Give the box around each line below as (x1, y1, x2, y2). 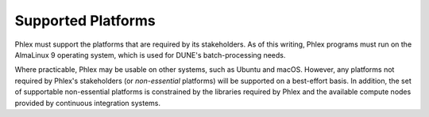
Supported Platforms (14, 12, 157, 29)
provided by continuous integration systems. (14, 98, 161, 108)
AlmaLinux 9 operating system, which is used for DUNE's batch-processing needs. (14, 50, 286, 59)
